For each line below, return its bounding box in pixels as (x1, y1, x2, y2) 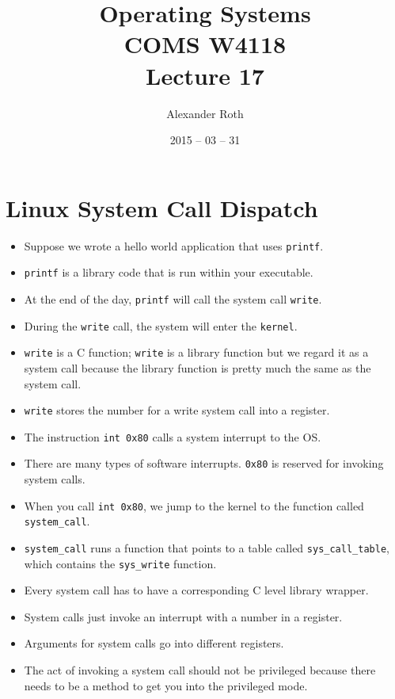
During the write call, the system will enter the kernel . (24, 317, 298, 334)
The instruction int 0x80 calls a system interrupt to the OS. (24, 428, 321, 445)
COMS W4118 (123, 28, 287, 60)
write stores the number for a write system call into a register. (24, 402, 330, 418)
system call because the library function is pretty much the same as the (24, 359, 371, 376)
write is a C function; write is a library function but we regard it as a (24, 344, 369, 361)
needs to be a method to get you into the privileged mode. (24, 677, 308, 693)
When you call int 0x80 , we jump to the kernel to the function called (24, 497, 364, 514)
